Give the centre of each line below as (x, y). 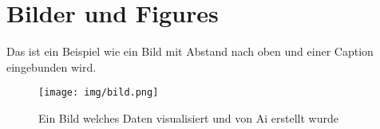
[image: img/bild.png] (99, 93)
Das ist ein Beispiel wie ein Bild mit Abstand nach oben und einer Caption (190, 51)
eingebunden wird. (51, 66)
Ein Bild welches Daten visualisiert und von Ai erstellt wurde (188, 117)
